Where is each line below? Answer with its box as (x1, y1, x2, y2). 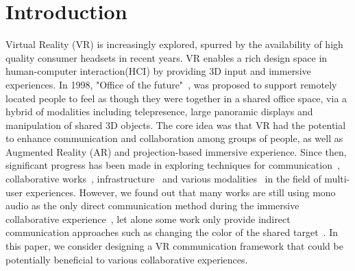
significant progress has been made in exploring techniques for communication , (5, 158, 340, 172)
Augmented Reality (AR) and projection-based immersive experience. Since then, (5, 144, 347, 158)
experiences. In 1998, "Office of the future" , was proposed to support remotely (5, 77, 337, 91)
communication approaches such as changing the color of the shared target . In (5, 225, 339, 239)
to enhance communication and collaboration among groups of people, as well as (5, 131, 343, 145)
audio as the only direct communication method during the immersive (5, 198, 299, 213)
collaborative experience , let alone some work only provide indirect (5, 211, 291, 226)
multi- (324, 172, 350, 186)
